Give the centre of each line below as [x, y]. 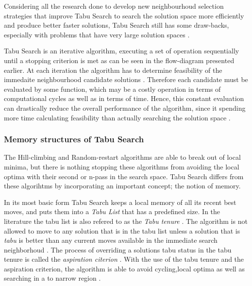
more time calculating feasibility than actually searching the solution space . [117, 117]
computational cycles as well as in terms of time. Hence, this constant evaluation [124, 98]
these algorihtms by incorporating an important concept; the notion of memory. [122, 186]
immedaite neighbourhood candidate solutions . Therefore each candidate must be [126, 79]
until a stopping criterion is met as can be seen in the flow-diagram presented [119, 60]
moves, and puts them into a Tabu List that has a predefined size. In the [112, 211]
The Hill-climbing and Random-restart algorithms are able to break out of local [122, 157]
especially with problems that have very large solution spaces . [97, 34]
